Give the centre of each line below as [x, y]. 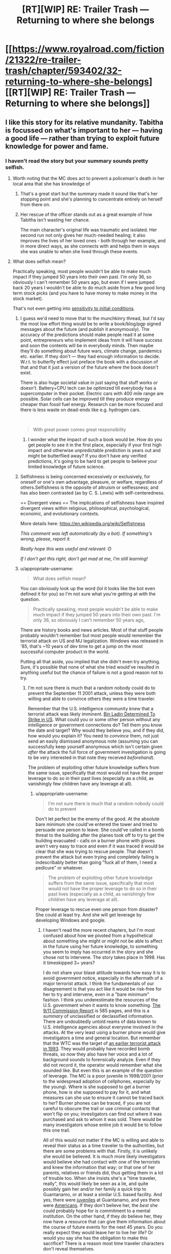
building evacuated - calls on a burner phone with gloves [95, 840]
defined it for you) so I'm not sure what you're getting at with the [88, 594]
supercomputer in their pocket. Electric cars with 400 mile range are [92, 393]
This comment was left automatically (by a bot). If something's [86, 533]
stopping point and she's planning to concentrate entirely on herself [91, 199]
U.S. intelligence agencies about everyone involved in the [103, 1027]
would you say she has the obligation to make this [95, 1238]
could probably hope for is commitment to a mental [97, 1211]
